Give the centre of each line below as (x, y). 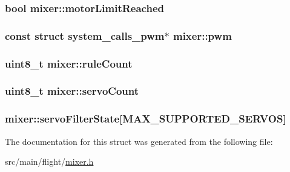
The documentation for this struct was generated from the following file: (139, 141)
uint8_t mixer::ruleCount (69, 63)
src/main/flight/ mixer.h (49, 161)
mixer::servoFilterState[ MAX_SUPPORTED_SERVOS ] (146, 119)
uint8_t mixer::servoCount (72, 91)
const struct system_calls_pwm (85, 35)
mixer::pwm (202, 35)
